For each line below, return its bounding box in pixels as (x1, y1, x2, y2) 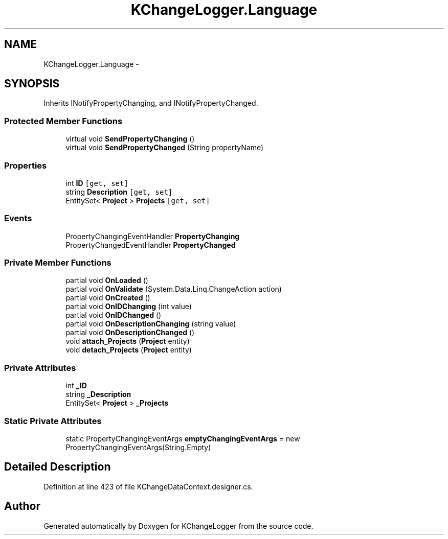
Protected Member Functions (4, 115, 123, 126)
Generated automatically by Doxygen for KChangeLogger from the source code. (43, 521, 313, 530)
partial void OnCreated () (65, 293, 150, 302)
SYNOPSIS (4, 77, 60, 90)
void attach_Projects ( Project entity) (65, 337, 190, 346)
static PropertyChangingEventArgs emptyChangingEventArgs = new (65, 434, 300, 443)
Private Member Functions (4, 257, 111, 268)
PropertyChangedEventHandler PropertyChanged (65, 240, 236, 249)
